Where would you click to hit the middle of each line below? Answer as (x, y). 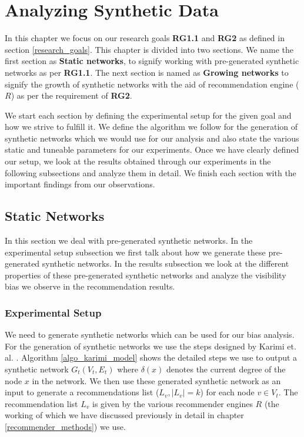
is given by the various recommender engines (172, 403)
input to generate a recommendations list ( (82, 392)
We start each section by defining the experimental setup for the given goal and (148, 115)
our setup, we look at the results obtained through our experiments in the (138, 161)
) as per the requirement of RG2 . (71, 95)
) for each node (227, 392)
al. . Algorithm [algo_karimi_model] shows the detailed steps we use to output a (151, 357)
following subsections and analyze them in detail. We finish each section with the (151, 172)
